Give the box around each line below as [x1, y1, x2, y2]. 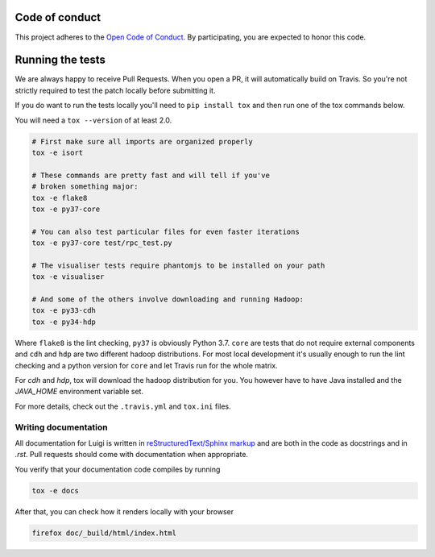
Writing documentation [14, 422, 108, 433]
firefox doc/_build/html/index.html [31, 528, 177, 538]
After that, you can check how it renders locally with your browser [14, 506, 234, 516]
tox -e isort [31, 148, 84, 157]
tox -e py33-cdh [31, 306, 97, 315]
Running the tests [14, 53, 106, 67]
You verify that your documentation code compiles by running [14, 464, 221, 474]
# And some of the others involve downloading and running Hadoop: [31, 295, 304, 304]
